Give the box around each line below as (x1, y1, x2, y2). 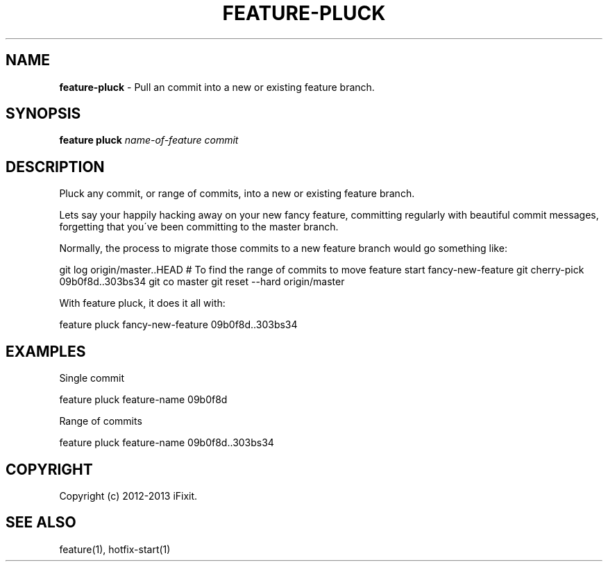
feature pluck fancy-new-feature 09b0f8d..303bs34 (59, 319, 298, 331)
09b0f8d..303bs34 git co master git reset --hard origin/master (59, 276, 345, 288)
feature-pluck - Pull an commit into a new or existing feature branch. (59, 81, 375, 93)
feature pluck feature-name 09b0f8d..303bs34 (59, 437, 274, 449)
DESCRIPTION (6, 158, 105, 176)
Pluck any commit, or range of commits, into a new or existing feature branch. (59, 187, 415, 200)
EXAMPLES (6, 342, 86, 360)
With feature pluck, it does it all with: (59, 297, 226, 310)
